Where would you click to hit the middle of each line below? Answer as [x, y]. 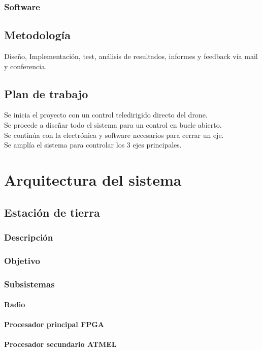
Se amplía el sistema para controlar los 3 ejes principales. [93, 145]
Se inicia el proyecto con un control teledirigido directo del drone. [106, 115]
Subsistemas [29, 284]
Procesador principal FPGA [54, 324]
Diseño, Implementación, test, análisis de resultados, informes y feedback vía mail [131, 56]
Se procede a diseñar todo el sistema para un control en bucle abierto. [113, 125]
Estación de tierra [52, 212]
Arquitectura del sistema [93, 180]
